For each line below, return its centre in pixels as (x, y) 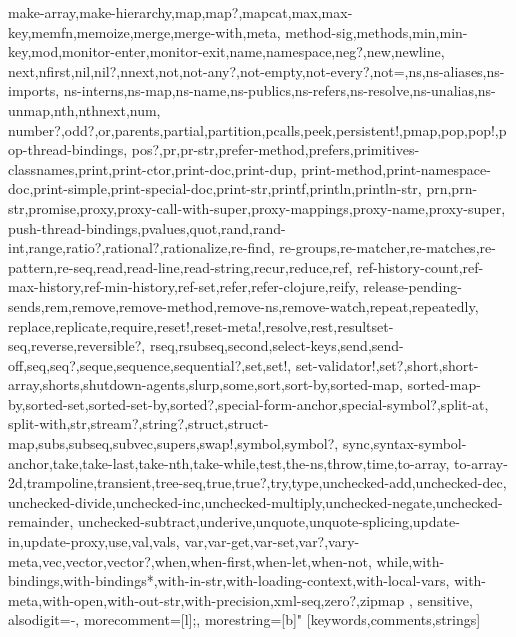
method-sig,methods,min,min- (376, 31)
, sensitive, (440, 599)
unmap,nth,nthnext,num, (84, 109)
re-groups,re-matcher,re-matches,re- (387, 247)
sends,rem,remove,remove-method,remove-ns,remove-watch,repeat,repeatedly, (243, 305)
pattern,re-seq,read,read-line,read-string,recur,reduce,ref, (180, 266)
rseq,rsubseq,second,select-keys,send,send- (276, 345)
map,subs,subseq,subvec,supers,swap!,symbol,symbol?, (173, 443)
